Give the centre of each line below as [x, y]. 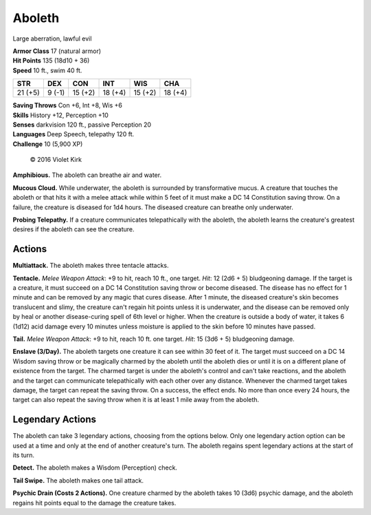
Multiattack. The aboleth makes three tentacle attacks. [91, 266]
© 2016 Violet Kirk [56, 160]
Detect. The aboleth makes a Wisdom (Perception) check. [95, 467]
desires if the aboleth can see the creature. [74, 229]
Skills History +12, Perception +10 [61, 115]
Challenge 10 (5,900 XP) [48, 144]
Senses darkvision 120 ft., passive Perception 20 [82, 125]
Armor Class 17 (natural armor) [57, 51]
